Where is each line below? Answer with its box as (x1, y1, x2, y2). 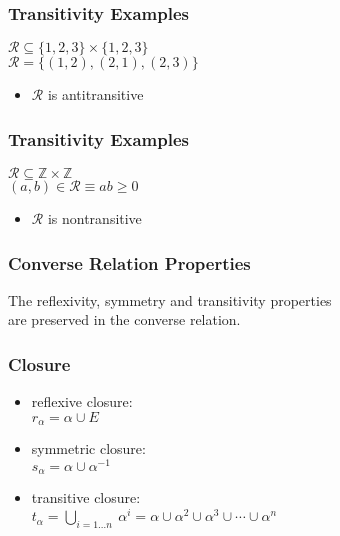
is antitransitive (47, 84, 144, 105)
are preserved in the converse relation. (8, 309, 241, 330)
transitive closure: (31, 487, 141, 508)
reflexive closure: (31, 391, 133, 412)
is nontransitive (47, 208, 142, 229)
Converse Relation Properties (8, 250, 251, 275)
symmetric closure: (31, 438, 146, 459)
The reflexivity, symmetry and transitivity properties (8, 289, 332, 310)
